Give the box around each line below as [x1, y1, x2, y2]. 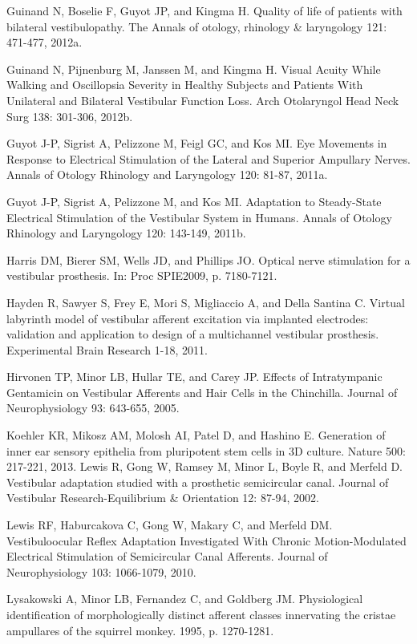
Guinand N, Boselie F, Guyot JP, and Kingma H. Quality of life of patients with [6, 2, 403, 18]
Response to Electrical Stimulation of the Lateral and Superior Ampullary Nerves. [6, 150, 411, 167]
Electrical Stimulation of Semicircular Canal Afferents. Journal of [6, 548, 328, 565]
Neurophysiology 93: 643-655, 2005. [6, 399, 180, 416]
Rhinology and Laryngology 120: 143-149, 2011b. [6, 225, 246, 241]
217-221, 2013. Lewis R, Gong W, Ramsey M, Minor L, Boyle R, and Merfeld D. [6, 458, 403, 475]
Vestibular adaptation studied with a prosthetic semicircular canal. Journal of [6, 473, 389, 490]
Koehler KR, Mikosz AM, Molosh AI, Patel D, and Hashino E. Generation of [6, 427, 386, 444]
